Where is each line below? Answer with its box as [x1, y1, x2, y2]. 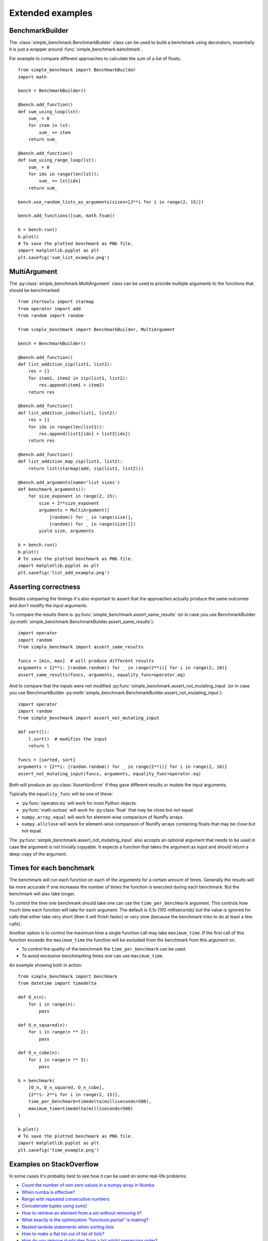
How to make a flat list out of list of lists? [21, 1231, 104, 1237]
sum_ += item [39, 130, 70, 135]
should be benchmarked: [9, 287, 61, 293]
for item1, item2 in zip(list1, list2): [28, 375, 129, 381]
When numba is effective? [21, 1189, 75, 1195]
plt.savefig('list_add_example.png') [18, 570, 110, 575]
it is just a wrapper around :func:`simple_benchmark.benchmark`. [9, 46, 143, 52]
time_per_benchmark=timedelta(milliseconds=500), [28, 1099, 151, 1104]
